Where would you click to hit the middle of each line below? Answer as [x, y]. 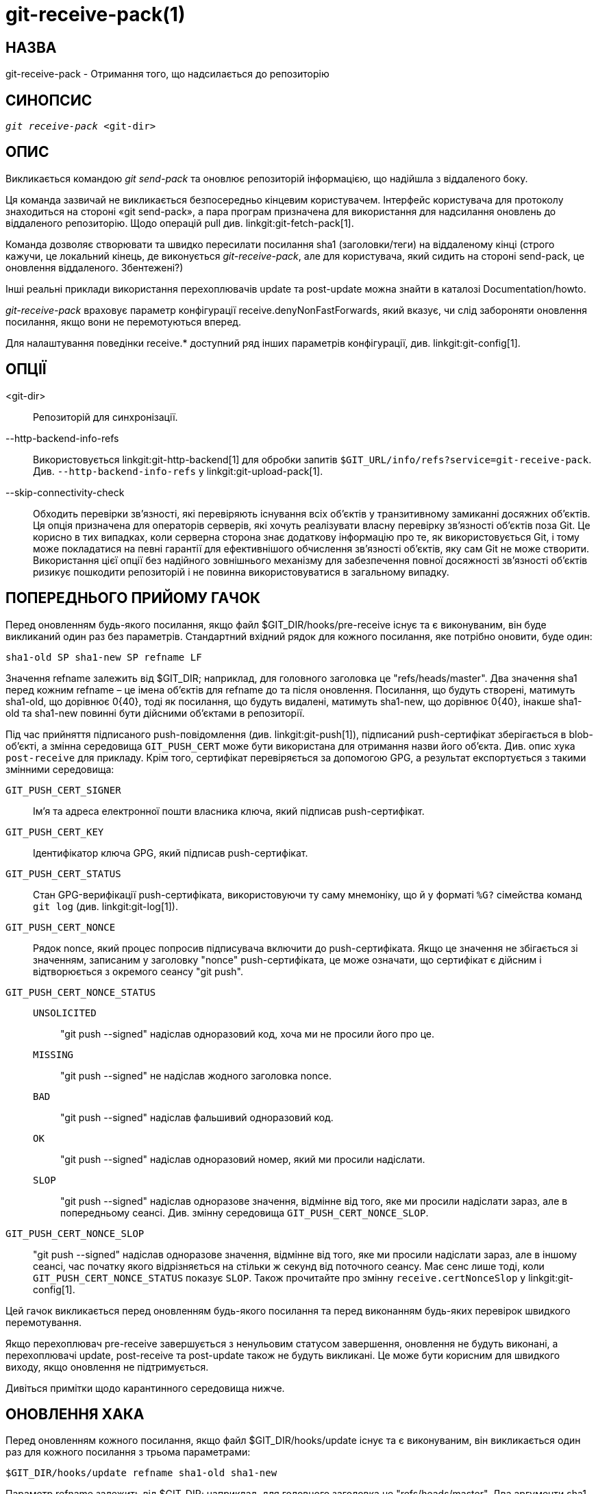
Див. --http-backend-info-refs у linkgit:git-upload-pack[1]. [178, 471]
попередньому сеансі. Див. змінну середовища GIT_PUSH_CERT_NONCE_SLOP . [245, 1212]
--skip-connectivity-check [65, 492]
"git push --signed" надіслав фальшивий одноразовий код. [197, 1117]
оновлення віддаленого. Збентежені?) [95, 267]
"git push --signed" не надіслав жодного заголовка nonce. [196, 1075]
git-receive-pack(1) [96, 14]
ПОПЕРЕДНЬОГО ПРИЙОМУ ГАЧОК [133, 598]
